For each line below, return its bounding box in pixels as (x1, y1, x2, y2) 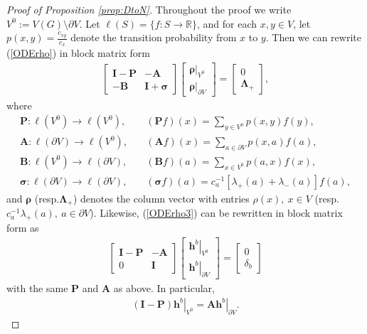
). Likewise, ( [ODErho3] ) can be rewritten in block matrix (90, 205, 343, 220)
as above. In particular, (113, 281, 215, 296)
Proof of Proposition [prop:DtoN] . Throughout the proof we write (6, 2, 292, 16)
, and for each (197, 16, 257, 31)
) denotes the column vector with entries (73, 190, 250, 205)
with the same (6, 281, 68, 296)
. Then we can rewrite (265, 30, 361, 45)
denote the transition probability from (70, 30, 237, 45)
